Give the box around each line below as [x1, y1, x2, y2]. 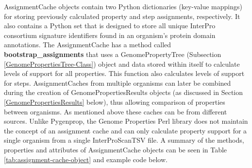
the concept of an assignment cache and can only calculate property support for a [4, 125, 247, 135]
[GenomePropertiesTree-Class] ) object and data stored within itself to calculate [4, 58, 240, 69]
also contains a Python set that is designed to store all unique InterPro [4, 20, 216, 31]
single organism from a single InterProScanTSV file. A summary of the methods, [4, 135, 244, 145]
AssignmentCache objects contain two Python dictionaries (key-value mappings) [4, 1, 242, 11]
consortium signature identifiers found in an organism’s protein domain [4, 30, 216, 40]
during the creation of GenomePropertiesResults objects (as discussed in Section [4, 87, 243, 97]
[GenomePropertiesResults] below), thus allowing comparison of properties [4, 96, 225, 107]
